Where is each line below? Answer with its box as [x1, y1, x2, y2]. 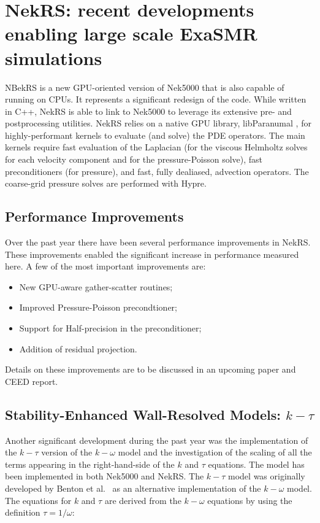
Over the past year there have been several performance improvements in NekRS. [5, 236, 311, 249]
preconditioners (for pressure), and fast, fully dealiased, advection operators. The [5, 165, 309, 177]
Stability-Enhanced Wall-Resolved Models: [5, 405, 281, 424]
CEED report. [5, 374, 58, 387]
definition [5, 506, 40, 519]
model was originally [228, 470, 305, 482]
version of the [41, 446, 93, 459]
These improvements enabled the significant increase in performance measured [5, 247, 299, 260]
